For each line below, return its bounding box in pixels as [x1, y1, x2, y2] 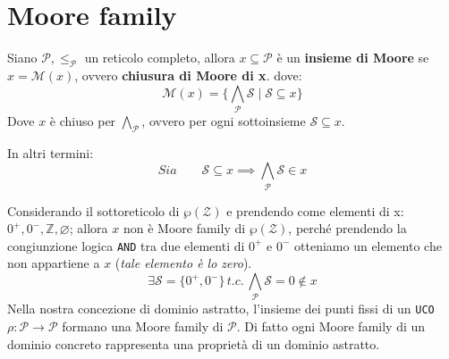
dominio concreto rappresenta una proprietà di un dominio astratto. [7, 334, 380, 353]
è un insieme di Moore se [276, 48, 429, 67]
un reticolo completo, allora [84, 48, 235, 67]
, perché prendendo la [288, 219, 407, 238]
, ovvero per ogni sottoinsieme [141, 111, 306, 129]
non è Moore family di [123, 219, 246, 238]
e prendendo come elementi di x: [226, 201, 404, 220]
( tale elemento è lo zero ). [114, 254, 252, 272]
